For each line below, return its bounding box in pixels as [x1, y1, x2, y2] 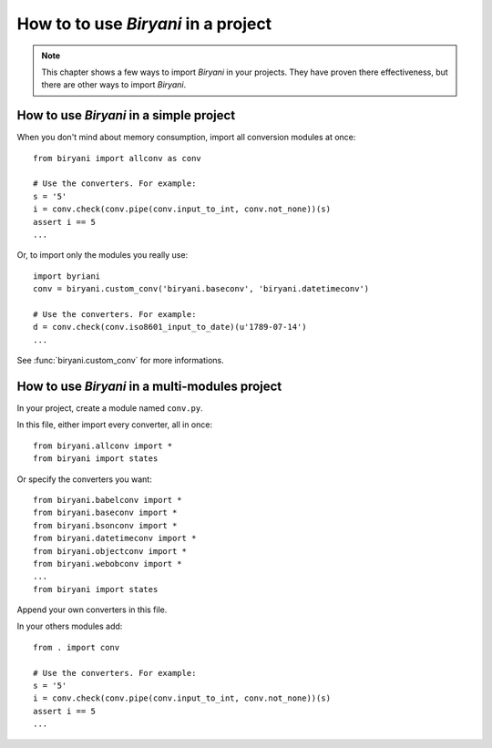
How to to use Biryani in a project [16, 14, 272, 34]
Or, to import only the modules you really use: [16, 250, 189, 261]
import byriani [33, 271, 101, 282]
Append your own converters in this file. [16, 604, 168, 615]
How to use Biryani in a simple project [16, 108, 236, 123]
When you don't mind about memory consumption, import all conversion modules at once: [16, 132, 356, 143]
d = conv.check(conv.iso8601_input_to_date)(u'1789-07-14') [33, 322, 307, 333]
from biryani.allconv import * [33, 440, 173, 451]
